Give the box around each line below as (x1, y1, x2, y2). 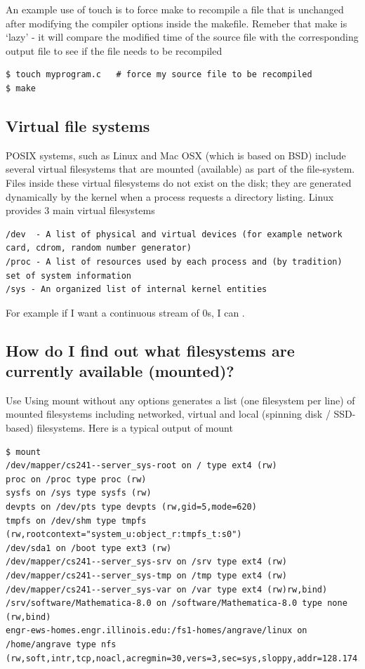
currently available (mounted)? (6, 360, 234, 382)
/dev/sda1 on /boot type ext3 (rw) (6, 543, 172, 553)
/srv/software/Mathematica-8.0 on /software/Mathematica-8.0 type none (6, 598, 347, 609)
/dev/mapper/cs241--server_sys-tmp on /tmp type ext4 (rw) (6, 571, 287, 581)
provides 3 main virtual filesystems (6, 203, 155, 218)
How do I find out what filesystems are (6, 339, 295, 361)
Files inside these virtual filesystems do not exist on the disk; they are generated (6, 175, 352, 190)
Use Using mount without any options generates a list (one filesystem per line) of (6, 392, 355, 407)
